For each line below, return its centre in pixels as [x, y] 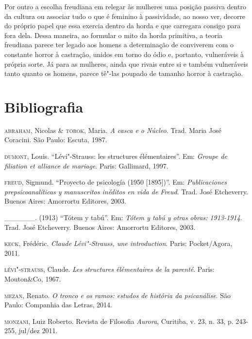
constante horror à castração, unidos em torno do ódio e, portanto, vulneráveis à [124, 54]
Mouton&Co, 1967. [33, 279]
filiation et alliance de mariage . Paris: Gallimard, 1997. [86, 165]
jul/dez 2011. [38, 330]
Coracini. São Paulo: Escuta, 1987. [56, 140]
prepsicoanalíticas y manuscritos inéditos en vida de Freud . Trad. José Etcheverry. [126, 191]
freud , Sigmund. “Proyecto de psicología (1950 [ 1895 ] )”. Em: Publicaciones [116, 182]
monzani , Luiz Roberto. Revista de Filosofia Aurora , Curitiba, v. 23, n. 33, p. [119, 321]
